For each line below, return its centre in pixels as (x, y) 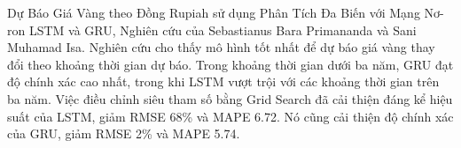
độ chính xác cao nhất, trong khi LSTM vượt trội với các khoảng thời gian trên (223, 81)
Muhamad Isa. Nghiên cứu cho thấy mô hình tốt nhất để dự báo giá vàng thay (221, 47)
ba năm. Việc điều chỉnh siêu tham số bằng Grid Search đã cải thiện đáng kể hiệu (230, 98)
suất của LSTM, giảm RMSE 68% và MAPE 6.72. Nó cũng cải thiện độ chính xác (230, 116)
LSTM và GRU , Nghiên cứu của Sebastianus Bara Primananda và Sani (223, 30)
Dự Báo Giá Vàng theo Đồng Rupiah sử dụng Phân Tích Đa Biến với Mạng (214, 12)
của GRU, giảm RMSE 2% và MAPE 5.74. (124, 133)
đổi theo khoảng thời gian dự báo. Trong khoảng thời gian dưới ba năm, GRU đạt (230, 64)
